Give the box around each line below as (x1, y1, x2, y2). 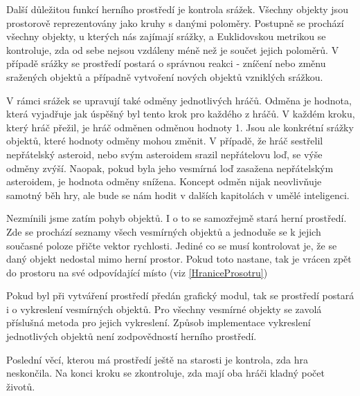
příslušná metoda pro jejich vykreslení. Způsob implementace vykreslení (6, 315, 311, 330)
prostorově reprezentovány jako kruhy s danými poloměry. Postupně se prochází (6, 15, 344, 30)
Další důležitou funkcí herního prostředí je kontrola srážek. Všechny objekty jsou (6, 2, 348, 16)
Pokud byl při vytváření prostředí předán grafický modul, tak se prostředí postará (6, 288, 354, 303)
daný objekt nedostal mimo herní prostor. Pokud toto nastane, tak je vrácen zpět (6, 252, 352, 266)
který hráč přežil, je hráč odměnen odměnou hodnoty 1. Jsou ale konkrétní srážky (6, 120, 354, 134)
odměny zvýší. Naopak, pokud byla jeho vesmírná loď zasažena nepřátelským (6, 160, 334, 175)
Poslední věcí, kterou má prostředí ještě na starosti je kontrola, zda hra (6, 352, 308, 366)
